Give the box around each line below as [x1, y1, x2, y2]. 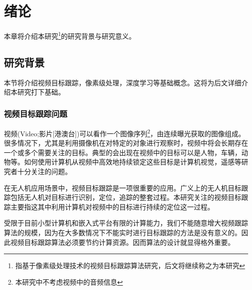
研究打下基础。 [17, 87, 65, 97]
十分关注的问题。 [17, 166, 72, 177]
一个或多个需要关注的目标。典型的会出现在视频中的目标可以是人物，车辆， [4, 147, 241, 157]
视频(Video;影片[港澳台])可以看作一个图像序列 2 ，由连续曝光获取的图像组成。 [4, 127, 245, 138]
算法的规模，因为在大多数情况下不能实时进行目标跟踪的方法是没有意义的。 [4, 227, 241, 237]
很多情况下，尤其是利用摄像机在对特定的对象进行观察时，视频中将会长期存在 [4, 138, 248, 148]
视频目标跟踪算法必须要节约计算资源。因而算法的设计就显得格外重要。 [10, 237, 235, 247]
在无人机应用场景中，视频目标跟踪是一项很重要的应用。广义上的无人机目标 [4, 182, 241, 193]
